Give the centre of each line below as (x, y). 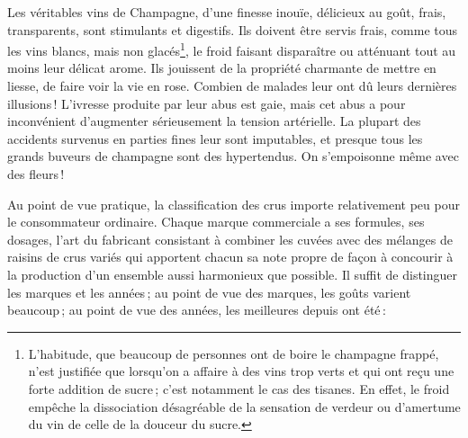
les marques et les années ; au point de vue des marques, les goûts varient (209, 292)
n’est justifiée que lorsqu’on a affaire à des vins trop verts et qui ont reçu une (241, 371)
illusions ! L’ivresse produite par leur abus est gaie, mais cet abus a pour (207, 103)
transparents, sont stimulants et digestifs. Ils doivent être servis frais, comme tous (233, 29)
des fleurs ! (36, 174)
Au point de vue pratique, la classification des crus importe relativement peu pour (234, 204)
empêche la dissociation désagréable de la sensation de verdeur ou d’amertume (244, 406)
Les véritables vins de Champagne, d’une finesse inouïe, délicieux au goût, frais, (227, 12)
